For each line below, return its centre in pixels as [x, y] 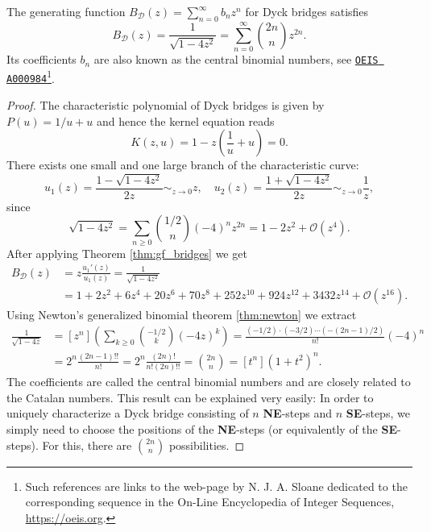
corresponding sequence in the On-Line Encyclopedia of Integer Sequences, [210, 502]
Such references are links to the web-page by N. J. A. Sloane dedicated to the [216, 486]
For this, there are [87, 445]
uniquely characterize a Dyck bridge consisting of [128, 413]
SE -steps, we [378, 413]
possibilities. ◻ [207, 445]
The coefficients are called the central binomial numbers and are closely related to [209, 382]
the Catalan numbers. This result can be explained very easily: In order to [190, 397]
